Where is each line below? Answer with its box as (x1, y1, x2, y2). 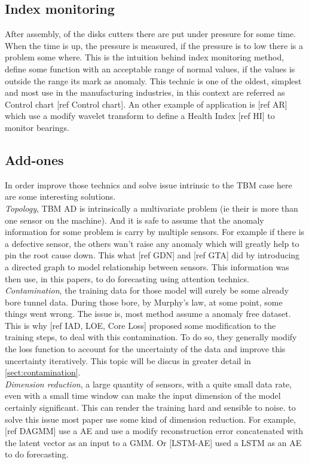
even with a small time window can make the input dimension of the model (5, 389, 281, 402)
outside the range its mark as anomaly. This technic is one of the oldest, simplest (5, 74, 302, 87)
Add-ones (5, 150, 64, 169)
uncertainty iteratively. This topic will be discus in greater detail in (5, 354, 251, 367)
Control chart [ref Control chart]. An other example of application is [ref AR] (5, 97, 287, 110)
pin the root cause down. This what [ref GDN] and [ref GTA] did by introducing (5, 249, 300, 261)
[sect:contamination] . (5, 366, 81, 378)
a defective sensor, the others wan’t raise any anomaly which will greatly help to (5, 237, 299, 249)
